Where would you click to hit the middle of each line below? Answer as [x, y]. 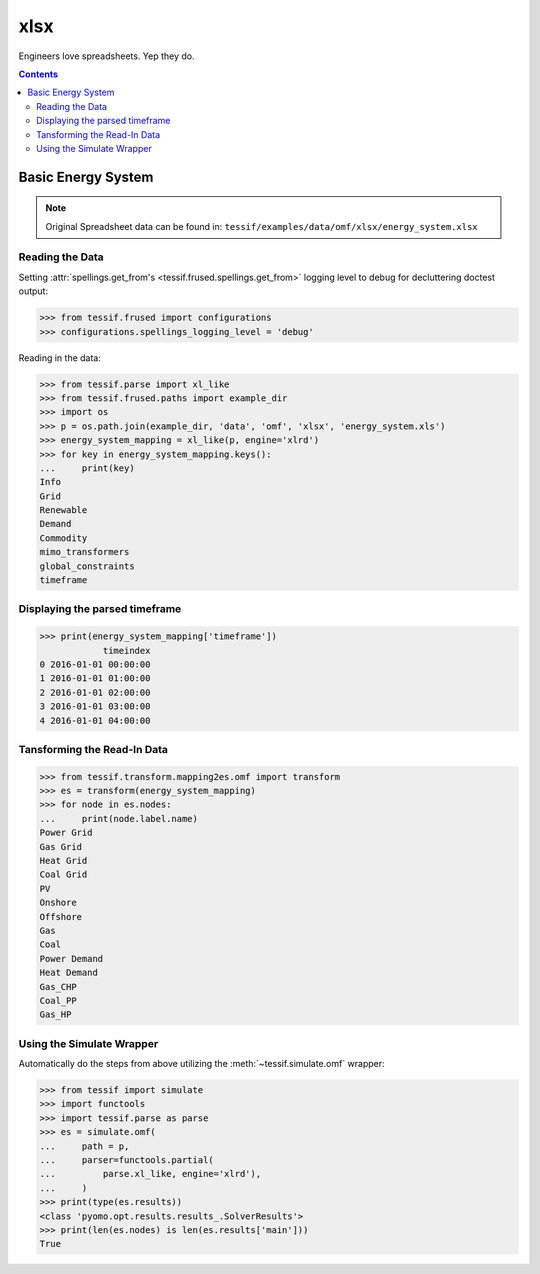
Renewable [63, 510]
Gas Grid [61, 846]
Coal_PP [58, 1000]
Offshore [61, 916]
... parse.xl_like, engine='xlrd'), [150, 1174]
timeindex [126, 650]
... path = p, [84, 1146]
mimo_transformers [84, 552]
